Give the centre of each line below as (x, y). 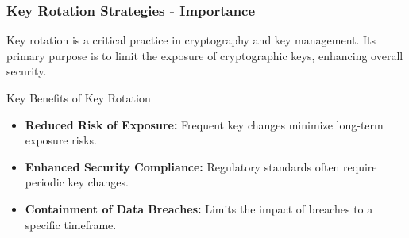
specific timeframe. (71, 224)
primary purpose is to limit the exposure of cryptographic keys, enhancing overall (205, 55)
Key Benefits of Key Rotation (79, 98)
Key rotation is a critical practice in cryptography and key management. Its (191, 40)
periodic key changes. (77, 182)
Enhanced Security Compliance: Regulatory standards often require (201, 166)
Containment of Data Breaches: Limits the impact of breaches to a (199, 208)
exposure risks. (61, 140)
